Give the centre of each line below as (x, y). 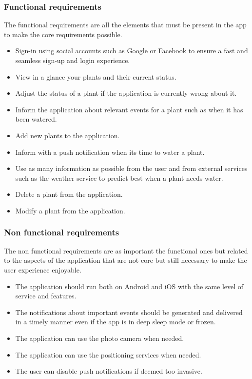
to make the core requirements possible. (63, 34)
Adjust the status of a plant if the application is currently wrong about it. (126, 93)
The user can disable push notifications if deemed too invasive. (109, 371)
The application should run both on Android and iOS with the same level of (129, 286)
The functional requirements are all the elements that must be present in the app (125, 25)
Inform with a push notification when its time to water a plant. (110, 152)
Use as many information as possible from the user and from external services (131, 168)
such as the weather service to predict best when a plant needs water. (119, 178)
